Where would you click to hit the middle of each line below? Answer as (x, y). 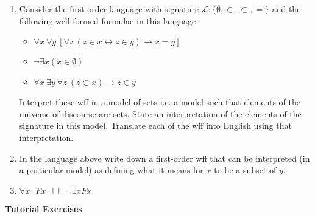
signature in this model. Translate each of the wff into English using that (155, 126)
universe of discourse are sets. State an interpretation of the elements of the (160, 113)
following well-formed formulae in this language (108, 20)
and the (286, 9)
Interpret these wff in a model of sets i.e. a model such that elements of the (160, 102)
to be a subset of (245, 170)
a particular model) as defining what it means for (111, 170)
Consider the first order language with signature (109, 9)
